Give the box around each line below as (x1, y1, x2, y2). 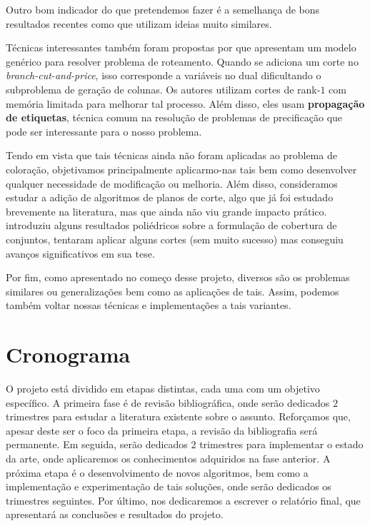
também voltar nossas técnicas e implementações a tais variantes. (6, 298, 291, 313)
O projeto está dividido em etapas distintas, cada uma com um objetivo (6, 381, 320, 395)
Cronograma (6, 340, 131, 369)
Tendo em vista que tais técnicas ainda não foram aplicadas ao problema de (6, 148, 337, 163)
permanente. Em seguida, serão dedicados (6, 437, 188, 452)
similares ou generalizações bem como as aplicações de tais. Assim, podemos (6, 283, 339, 298)
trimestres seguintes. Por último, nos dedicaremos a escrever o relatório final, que (6, 492, 361, 507)
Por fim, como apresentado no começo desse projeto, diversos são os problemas (6, 270, 350, 285)
